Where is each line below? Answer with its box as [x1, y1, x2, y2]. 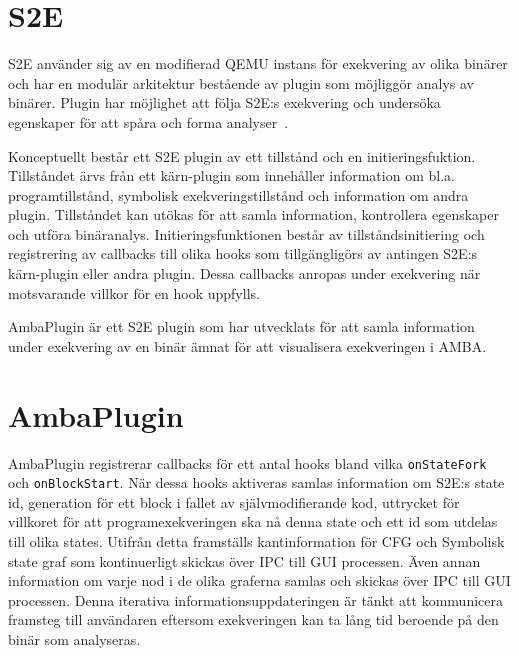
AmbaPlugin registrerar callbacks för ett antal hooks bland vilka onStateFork [8, 452, 487, 473]
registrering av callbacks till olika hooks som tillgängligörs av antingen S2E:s [8, 243, 478, 264]
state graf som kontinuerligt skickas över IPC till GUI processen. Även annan [8, 550, 481, 571]
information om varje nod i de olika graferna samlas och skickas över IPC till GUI [8, 570, 511, 591]
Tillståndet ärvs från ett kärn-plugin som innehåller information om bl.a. [8, 165, 455, 186]
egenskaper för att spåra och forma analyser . [8, 111, 289, 132]
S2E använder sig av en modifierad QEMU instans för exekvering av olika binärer [8, 53, 508, 74]
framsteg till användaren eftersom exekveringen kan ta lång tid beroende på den [8, 609, 499, 630]
